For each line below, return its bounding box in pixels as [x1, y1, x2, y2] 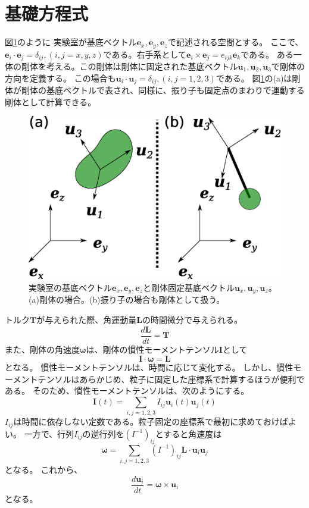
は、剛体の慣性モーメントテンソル [86, 343, 219, 355]
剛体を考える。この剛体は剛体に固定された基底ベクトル [21, 60, 238, 73]
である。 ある [241, 48, 294, 60]
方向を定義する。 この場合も [5, 71, 116, 84]
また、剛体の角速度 [5, 343, 80, 355]
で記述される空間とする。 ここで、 [167, 36, 304, 48]
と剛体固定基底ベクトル [142, 281, 235, 293]
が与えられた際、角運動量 [36, 313, 137, 326]
